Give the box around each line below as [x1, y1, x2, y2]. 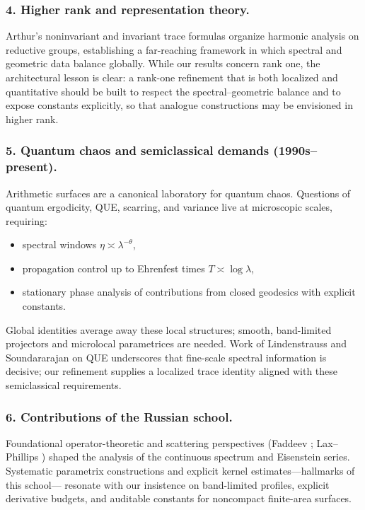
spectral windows [22, 237, 97, 252]
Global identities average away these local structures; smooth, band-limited [6, 322, 332, 337]
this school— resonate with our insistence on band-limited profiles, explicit [6, 477, 330, 492]
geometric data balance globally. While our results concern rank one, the [6, 56, 320, 71]
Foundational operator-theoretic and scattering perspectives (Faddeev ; [6, 435, 313, 450]
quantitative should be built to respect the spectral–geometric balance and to [6, 83, 341, 98]
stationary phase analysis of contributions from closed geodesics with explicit [22, 284, 356, 299]
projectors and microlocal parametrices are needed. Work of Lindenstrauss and [6, 336, 347, 351]
